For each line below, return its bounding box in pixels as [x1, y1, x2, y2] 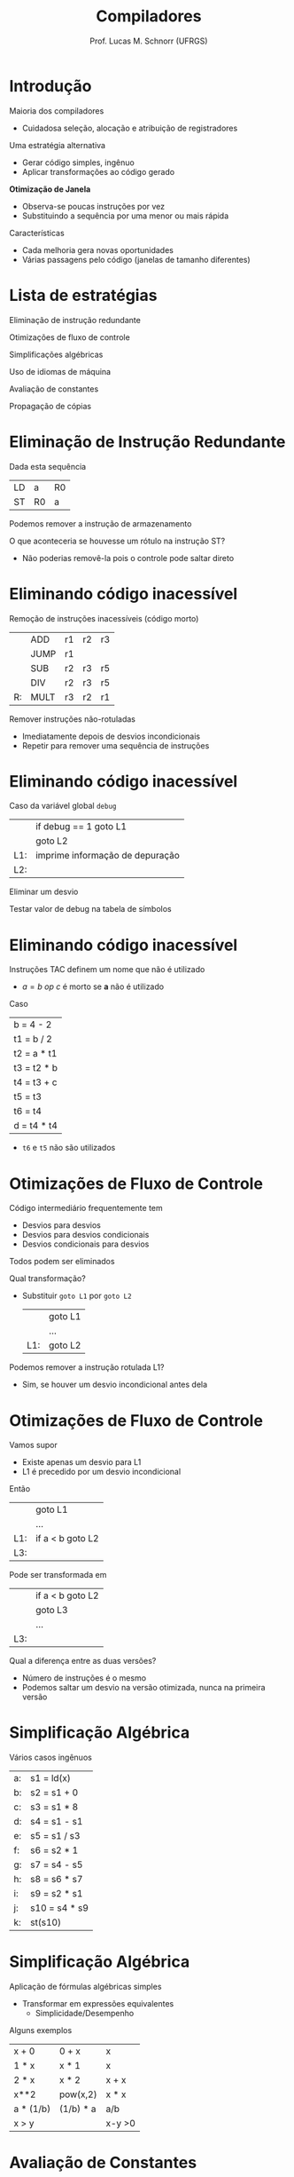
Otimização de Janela [9, 184, 91, 194]
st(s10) [30, 1916, 62, 1928]
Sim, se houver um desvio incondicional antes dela [21, 1379, 208, 1390]
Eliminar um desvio [9, 886, 79, 898]
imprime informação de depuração [35, 850, 180, 862]
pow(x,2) [58, 2088, 97, 2101]
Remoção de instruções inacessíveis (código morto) [9, 613, 199, 623]
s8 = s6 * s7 [30, 1873, 83, 1886]
